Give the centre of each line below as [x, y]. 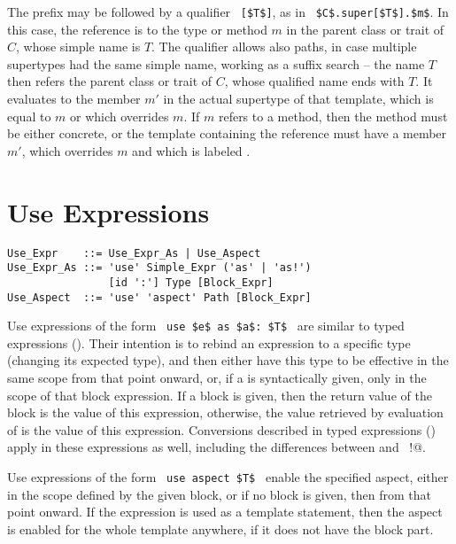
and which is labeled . [191, 150]
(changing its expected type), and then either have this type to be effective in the [228, 360]
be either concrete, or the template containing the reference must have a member [227, 133]
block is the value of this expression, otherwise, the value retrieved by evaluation [225, 412]
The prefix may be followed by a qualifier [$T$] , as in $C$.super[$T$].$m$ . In [228, 12]
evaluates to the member [74, 99]
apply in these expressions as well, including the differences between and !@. [217, 447]
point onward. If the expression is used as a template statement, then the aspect [225, 512]
